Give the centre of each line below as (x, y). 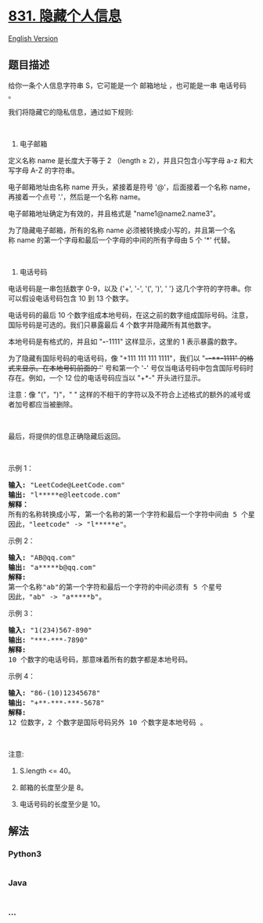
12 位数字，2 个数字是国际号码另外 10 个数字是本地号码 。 (108, 722)
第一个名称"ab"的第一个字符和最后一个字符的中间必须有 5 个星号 (115, 587)
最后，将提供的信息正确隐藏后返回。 (67, 436)
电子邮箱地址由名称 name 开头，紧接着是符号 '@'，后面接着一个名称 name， (131, 187)
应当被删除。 (56, 404)
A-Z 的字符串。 (55, 170)
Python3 (25, 854)
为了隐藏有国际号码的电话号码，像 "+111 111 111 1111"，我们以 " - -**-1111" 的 (128, 358)
